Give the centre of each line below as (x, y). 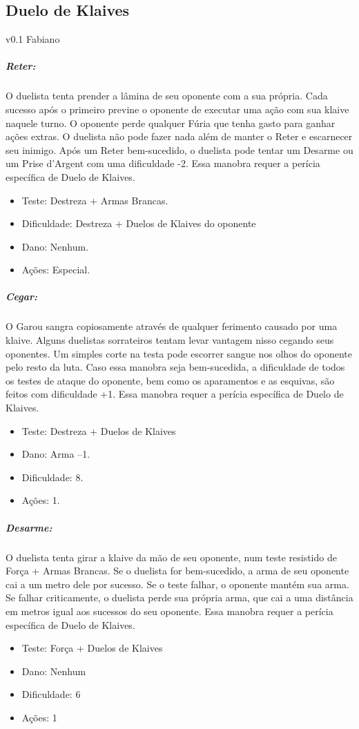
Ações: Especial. (56, 270)
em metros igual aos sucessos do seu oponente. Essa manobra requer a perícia (169, 611)
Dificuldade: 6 (51, 694)
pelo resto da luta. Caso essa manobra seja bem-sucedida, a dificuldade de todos (175, 367)
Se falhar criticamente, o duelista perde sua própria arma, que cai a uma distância (179, 597)
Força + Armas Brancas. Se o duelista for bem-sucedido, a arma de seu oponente (177, 571)
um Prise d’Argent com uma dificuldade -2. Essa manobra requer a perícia (163, 163)
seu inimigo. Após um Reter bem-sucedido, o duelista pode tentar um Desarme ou (179, 149)
